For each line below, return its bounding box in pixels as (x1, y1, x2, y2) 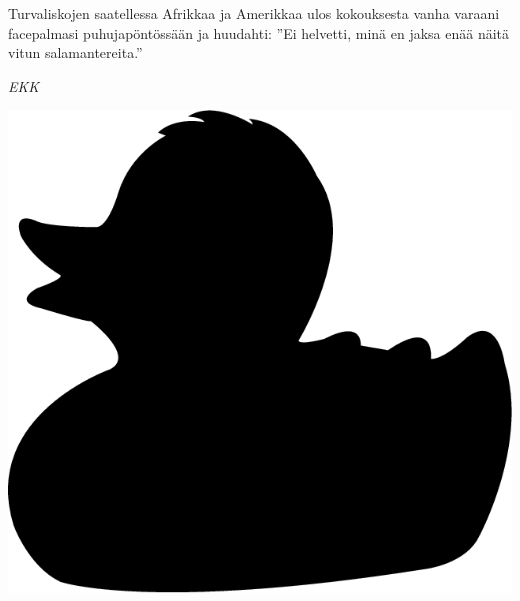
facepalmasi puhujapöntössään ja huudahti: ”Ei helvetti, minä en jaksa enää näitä (8, 22, 510, 43)
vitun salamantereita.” (8, 42, 143, 63)
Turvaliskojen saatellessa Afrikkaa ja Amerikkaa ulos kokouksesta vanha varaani (8, 3, 500, 23)
